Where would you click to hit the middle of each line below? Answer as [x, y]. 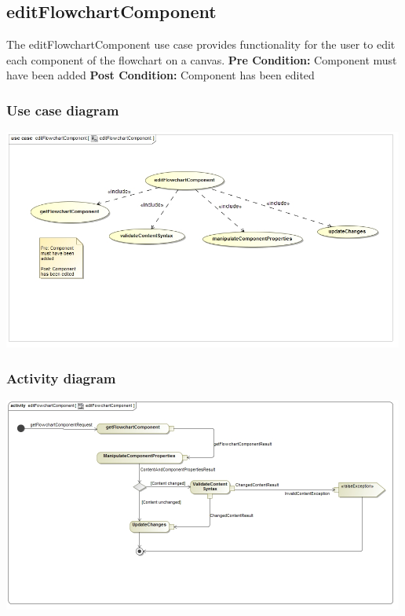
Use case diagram [63, 110]
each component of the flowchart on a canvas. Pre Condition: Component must [202, 59]
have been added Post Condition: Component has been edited [161, 75]
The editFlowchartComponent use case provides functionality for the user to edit [201, 44]
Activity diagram [61, 378]
